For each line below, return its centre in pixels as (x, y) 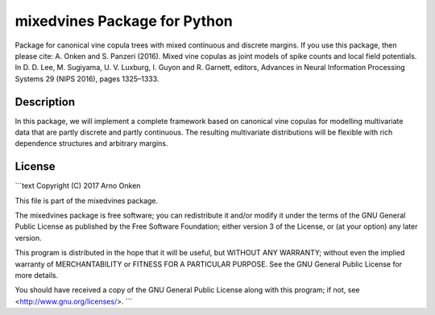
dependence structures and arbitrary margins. (91, 143)
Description (45, 102)
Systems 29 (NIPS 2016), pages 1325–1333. (87, 79)
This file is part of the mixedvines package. (87, 201)
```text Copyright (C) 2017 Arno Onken (78, 186)
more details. (37, 276)
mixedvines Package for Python (124, 21)
